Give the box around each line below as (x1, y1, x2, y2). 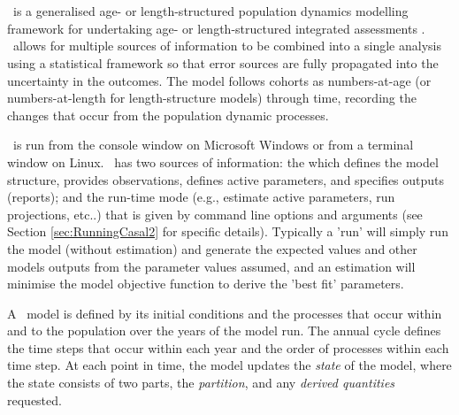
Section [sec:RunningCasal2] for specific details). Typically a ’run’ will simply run (7, 222, 448, 241)
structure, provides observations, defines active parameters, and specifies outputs (7, 170, 445, 188)
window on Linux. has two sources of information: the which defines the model (7, 152, 439, 171)
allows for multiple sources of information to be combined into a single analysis (12, 36, 441, 55)
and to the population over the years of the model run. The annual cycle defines (7, 321, 441, 340)
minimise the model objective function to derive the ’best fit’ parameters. (7, 274, 404, 293)
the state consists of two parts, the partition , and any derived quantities (7, 373, 395, 392)
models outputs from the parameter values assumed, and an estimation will (7, 257, 416, 275)
